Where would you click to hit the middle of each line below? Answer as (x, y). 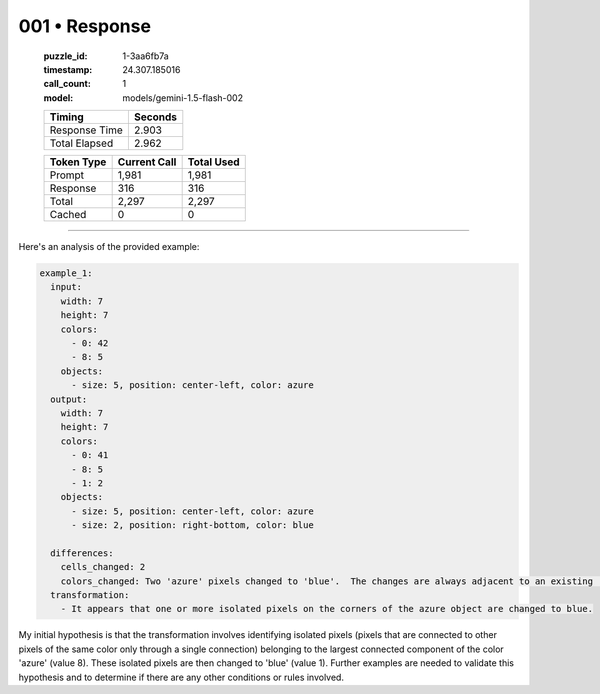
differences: (82, 553)
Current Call (147, 162)
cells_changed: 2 (103, 567)
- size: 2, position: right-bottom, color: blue (192, 525)
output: (69, 399)
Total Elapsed (81, 143)
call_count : (67, 84)
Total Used (213, 162)
